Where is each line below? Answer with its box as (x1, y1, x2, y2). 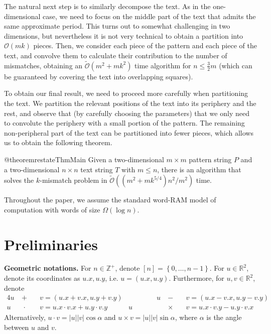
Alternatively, (4, 312, 46, 322)
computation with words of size (4, 204, 100, 214)
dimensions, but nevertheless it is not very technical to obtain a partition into (4, 30, 243, 41)
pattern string (189, 154, 232, 164)
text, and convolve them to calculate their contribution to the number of (4, 50, 227, 60)
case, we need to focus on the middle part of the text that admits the (43, 11, 256, 21)
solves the (4, 175, 34, 185)
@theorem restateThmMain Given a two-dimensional (4, 154, 164, 164)
